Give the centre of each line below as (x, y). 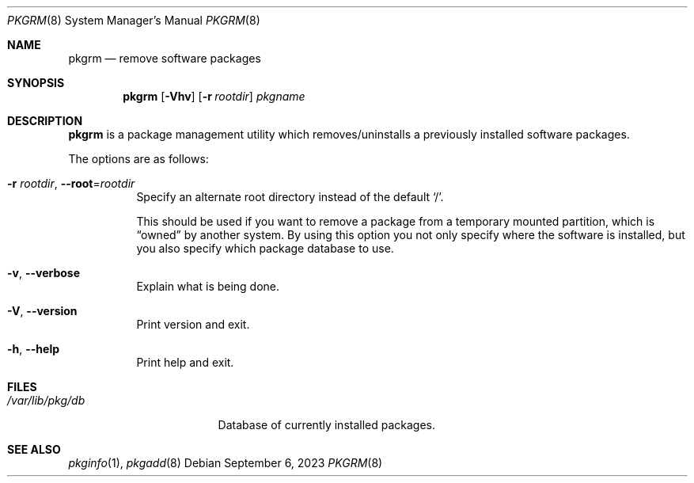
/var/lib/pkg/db (46, 400)
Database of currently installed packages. (327, 425)
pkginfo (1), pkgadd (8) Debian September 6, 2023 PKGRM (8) (226, 463)
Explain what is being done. (208, 286)
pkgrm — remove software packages (165, 58)
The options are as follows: (138, 159)
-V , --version (42, 311)
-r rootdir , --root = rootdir (71, 183)
